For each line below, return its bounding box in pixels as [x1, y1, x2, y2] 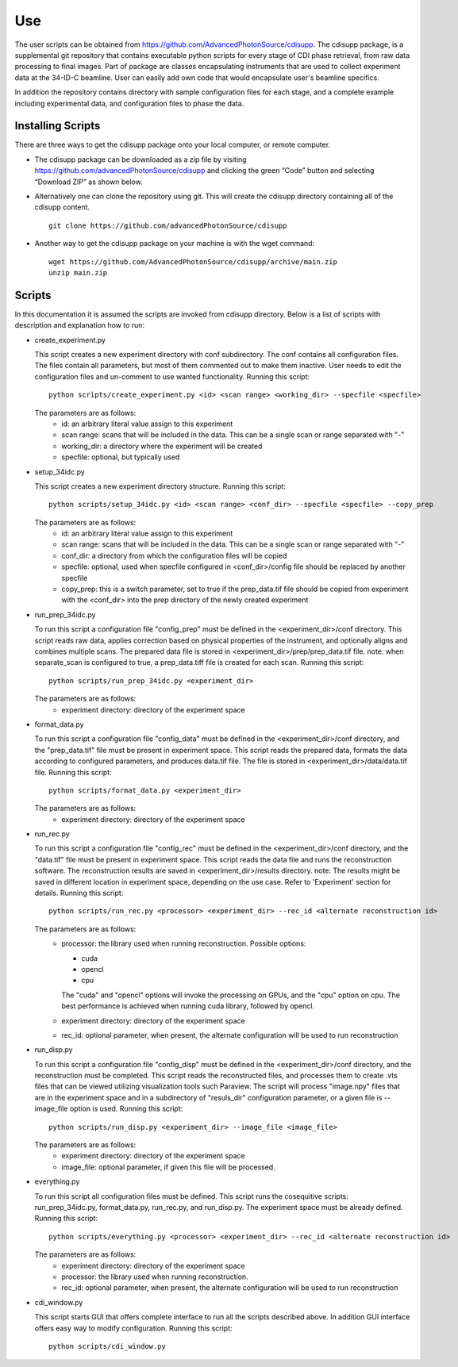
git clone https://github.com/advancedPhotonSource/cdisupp [48, 221, 287, 230]
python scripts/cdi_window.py [48, 1342, 167, 1350]
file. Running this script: [34, 767, 113, 777]
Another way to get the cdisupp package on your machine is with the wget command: [34, 239, 315, 248]
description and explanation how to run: [14, 321, 145, 330]
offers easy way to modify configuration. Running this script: [34, 1323, 233, 1333]
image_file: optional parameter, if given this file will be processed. [61, 1162, 275, 1172]
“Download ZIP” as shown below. [34, 177, 143, 186]
